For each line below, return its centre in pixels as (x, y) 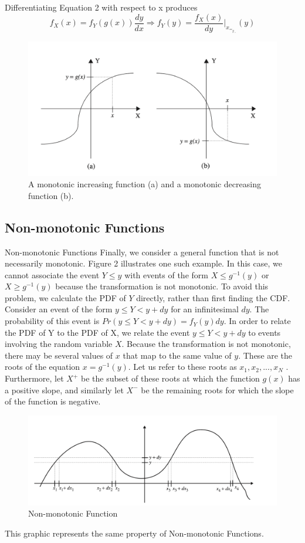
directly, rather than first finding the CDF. (213, 297)
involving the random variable (59, 344)
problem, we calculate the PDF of (65, 297)
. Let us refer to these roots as (182, 367)
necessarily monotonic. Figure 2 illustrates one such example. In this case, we (143, 263)
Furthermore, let (34, 378)
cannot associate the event (52, 274)
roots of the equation (43, 367)
